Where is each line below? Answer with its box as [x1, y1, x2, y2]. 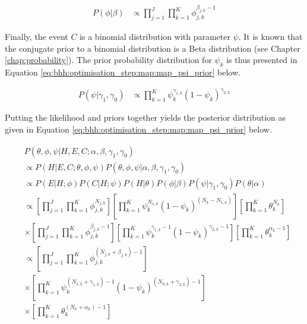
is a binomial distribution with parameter [80, 30, 230, 43]
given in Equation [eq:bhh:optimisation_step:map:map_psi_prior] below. [5, 122, 272, 135]
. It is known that [238, 30, 303, 43]
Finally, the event [5, 30, 68, 43]
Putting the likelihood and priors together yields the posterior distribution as [5, 111, 286, 124]
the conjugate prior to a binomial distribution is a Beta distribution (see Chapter [5, 42, 300, 54]
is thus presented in [226, 54, 297, 66]
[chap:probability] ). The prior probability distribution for [5, 54, 212, 66]
